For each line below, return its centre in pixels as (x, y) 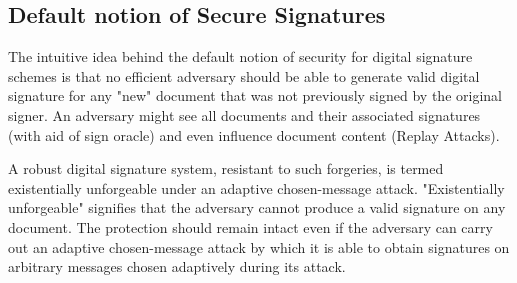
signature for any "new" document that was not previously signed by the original (255, 95)
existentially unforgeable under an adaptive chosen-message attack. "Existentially (256, 187)
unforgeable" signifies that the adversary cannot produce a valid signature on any (257, 207)
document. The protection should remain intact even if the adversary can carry (250, 226)
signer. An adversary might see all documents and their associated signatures (244, 114)
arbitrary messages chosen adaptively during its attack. (177, 266)
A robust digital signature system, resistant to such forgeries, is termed (226, 168)
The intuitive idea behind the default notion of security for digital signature (240, 56)
